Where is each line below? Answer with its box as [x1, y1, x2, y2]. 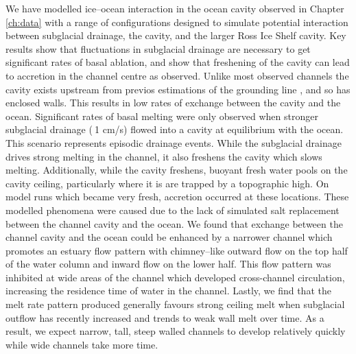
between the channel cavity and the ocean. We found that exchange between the [5, 216, 343, 231]
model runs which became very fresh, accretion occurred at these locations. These [5, 189, 349, 204]
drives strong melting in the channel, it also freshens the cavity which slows [5, 149, 322, 163]
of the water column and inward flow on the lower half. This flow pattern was [5, 257, 331, 271]
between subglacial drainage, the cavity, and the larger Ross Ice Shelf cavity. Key [5, 28, 346, 43]
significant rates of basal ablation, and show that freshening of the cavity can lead [5, 55, 350, 69]
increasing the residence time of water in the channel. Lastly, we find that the [5, 283, 331, 298]
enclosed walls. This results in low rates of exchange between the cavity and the [5, 95, 341, 110]
